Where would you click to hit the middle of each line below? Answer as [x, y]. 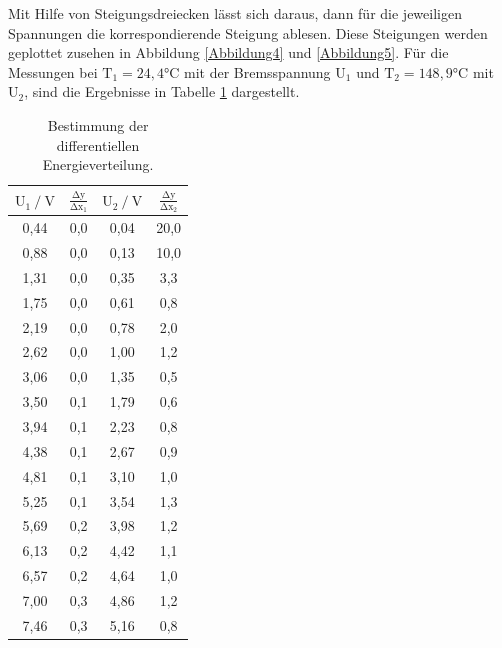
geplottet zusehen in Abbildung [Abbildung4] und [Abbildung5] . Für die [228, 52]
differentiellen [98, 144]
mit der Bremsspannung [257, 71]
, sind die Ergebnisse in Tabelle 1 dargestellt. [162, 91]
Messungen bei [53, 71]
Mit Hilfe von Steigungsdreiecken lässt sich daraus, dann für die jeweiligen [235, 13]
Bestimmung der [98, 124]
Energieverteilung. [98, 164]
